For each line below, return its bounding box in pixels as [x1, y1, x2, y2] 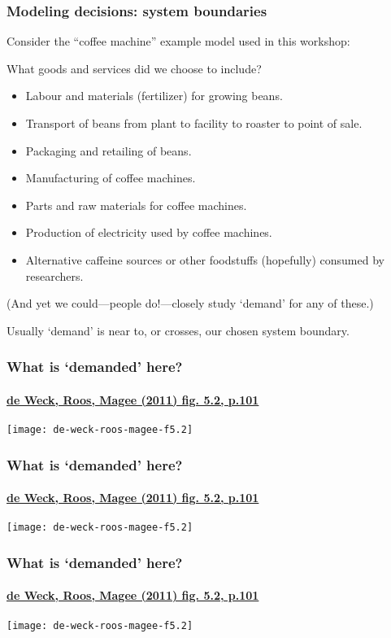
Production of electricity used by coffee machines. [25, 224, 272, 241]
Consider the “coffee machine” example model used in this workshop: [7, 33, 350, 50]
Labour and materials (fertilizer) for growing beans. [25, 87, 283, 104]
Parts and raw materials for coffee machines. [25, 196, 247, 213]
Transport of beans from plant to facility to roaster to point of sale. [25, 115, 363, 131]
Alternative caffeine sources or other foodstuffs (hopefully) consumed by [25, 251, 384, 268]
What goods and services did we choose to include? [7, 59, 262, 76]
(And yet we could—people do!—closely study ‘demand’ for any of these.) [7, 295, 374, 312]
